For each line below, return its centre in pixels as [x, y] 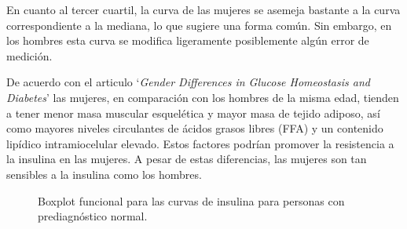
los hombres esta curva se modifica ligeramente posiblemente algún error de [188, 40]
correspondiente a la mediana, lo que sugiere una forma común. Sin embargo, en [199, 25]
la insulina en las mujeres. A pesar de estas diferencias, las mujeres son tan [187, 159]
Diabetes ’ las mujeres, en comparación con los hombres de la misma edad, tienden [203, 97]
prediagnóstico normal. [93, 216]
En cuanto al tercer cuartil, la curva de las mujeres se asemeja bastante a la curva [203, 9]
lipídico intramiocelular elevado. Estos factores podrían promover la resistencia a [200, 143]
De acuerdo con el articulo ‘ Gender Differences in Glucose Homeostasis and [188, 82]
